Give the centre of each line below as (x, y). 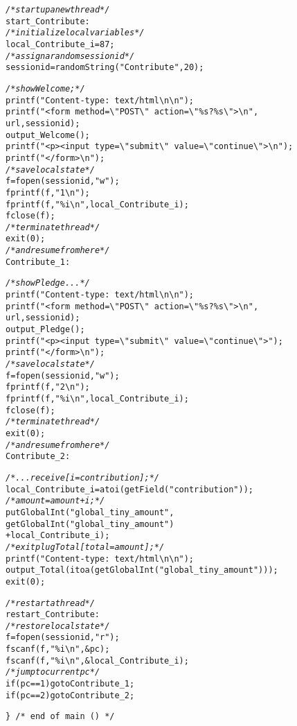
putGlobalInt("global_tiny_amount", (90, 512)
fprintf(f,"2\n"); (48, 387)
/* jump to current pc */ (53, 672)
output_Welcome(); (48, 135)
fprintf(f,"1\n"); (48, 192)
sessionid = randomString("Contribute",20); (105, 68)
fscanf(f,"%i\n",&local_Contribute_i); (97, 660)
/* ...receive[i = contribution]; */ (82, 477)
